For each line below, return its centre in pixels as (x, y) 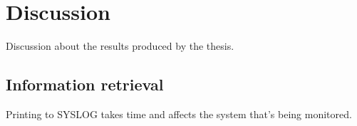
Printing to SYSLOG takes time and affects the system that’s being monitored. (179, 114)
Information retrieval (85, 84)
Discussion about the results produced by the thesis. (120, 46)
